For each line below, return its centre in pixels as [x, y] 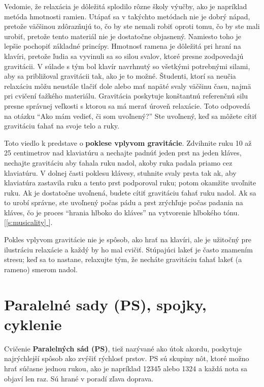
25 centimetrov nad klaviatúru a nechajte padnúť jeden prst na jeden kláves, [123, 153]
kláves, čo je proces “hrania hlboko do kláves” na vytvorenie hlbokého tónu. [122, 212]
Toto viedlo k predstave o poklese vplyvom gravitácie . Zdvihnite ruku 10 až [128, 142]
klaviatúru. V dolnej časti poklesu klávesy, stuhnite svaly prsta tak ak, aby [120, 172]
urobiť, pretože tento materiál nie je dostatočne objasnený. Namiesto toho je [123, 36]
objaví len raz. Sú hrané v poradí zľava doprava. [79, 378]
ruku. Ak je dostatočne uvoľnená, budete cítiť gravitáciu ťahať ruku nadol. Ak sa [130, 192]
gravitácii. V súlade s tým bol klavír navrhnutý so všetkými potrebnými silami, [127, 66]
